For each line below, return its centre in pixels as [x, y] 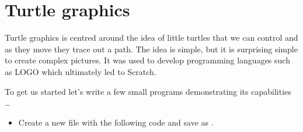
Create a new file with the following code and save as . [116, 122]
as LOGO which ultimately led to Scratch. [81, 71]
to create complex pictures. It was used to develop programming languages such [147, 60]
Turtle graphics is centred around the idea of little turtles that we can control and [151, 38]
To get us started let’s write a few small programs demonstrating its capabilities [148, 91]
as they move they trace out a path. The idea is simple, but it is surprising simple [151, 49]
